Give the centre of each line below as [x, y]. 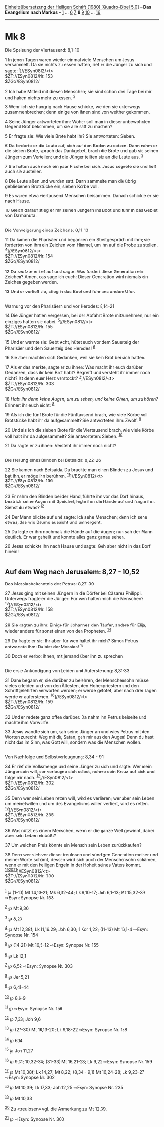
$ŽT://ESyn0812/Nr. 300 [30, 876]
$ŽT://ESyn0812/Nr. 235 [30, 814]
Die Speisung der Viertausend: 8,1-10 [42, 50]
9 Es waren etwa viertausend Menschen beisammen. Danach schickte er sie [82, 195]
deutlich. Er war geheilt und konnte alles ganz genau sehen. [65, 537]
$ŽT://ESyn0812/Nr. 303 [30, 383]
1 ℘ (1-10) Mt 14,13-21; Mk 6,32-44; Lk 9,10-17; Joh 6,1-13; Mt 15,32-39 [75, 892]
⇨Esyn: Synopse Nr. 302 [30, 1077]
